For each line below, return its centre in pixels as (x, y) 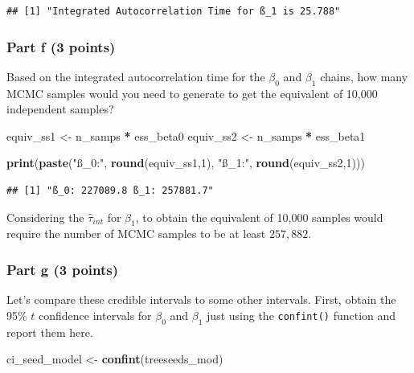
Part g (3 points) (63, 269)
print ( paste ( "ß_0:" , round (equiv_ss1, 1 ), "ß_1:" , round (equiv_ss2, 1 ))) (186, 163)
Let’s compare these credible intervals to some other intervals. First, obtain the (201, 299)
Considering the (45, 217)
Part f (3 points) (61, 46)
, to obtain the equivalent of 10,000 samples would (259, 217)
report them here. (50, 332)
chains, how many (364, 76)
